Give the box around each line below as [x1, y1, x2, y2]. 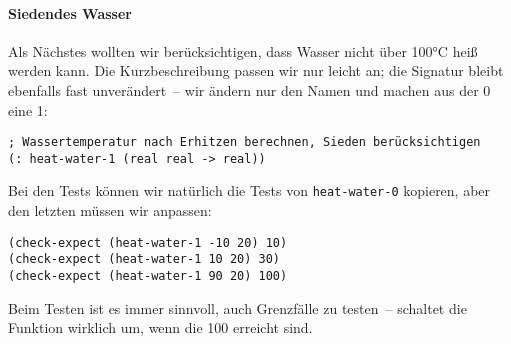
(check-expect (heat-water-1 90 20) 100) [8, 269, 288, 284]
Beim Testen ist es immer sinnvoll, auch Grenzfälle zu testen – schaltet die [8, 297, 467, 318]
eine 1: [8, 99, 48, 120]
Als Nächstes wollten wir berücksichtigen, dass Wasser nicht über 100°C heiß [8, 40, 478, 61]
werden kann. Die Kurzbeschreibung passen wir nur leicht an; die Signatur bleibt [8, 60, 504, 81]
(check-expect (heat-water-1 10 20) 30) [8, 252, 281, 267]
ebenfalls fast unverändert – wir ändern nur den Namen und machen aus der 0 [8, 79, 491, 100]
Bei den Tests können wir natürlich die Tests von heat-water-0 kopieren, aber [8, 180, 491, 201]
